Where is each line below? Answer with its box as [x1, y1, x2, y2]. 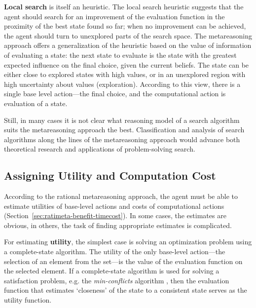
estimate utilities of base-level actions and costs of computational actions [4, 200, 224, 211]
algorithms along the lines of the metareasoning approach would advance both [4, 134, 240, 144]
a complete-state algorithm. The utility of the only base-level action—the [4, 246, 225, 257]
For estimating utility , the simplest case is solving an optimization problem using [4, 236, 252, 247]
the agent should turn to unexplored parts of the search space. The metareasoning [4, 30, 253, 40]
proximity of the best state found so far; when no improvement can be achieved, [4, 21, 246, 31]
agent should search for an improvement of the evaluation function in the [4, 11, 225, 21]
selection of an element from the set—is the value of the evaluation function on [4, 256, 243, 266]
